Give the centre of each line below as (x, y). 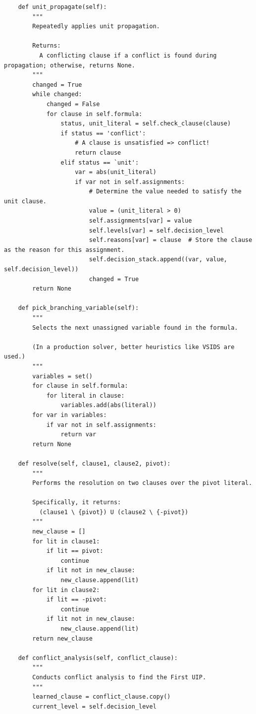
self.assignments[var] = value (140, 221)
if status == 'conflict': (103, 133)
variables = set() (62, 376)
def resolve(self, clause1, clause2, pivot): (94, 463)
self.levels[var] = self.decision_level (156, 230)
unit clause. (25, 201)
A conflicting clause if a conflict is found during (128, 55)
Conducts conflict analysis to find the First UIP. (119, 677)
